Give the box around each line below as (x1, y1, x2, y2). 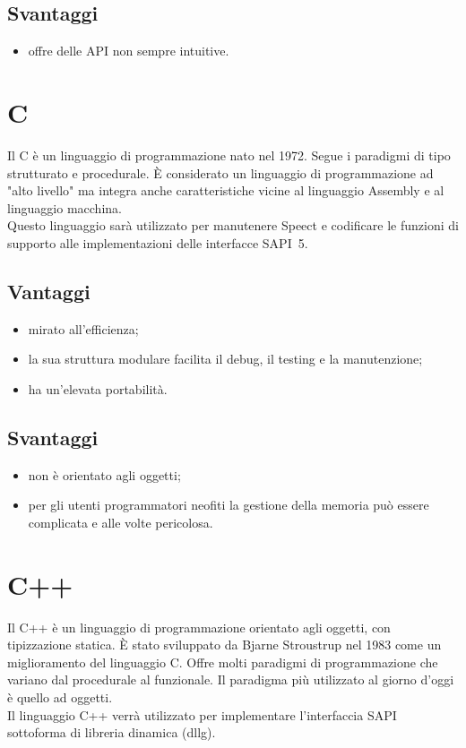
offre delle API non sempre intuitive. (28, 41, 229, 60)
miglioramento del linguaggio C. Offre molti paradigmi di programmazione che (7, 652, 438, 671)
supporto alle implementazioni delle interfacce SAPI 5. (7, 233, 308, 252)
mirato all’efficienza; (28, 319, 139, 338)
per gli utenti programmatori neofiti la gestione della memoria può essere (28, 495, 429, 514)
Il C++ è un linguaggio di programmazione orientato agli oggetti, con (7, 617, 391, 636)
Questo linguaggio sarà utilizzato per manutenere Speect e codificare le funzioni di (7, 216, 459, 235)
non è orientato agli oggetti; (28, 465, 181, 484)
